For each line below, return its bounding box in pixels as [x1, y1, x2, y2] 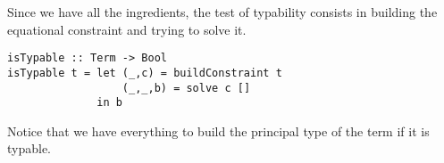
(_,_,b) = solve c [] [121, 81, 251, 94]
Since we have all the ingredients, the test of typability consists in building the [7, 3, 438, 20]
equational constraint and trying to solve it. [7, 20, 247, 38]
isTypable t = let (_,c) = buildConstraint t [7, 66, 282, 79]
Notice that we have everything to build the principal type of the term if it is [7, 121, 430, 140]
